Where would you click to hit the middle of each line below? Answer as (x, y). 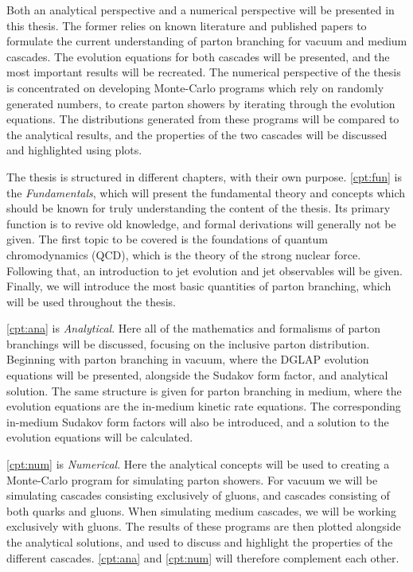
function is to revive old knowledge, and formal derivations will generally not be (201, 223)
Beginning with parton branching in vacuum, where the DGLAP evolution (188, 359)
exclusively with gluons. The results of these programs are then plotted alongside (204, 526)
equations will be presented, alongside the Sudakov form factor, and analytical (197, 375)
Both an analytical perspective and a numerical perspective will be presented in (201, 10)
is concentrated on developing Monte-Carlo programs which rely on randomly (195, 87)
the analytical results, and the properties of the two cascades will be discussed (197, 134)
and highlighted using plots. (74, 150)
